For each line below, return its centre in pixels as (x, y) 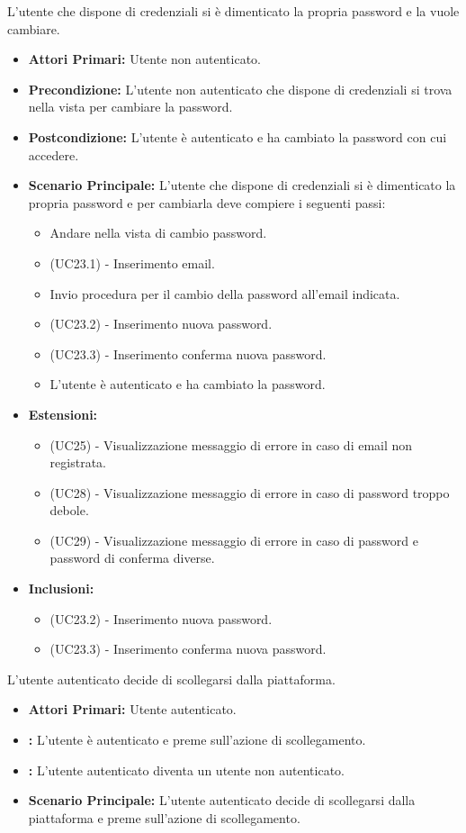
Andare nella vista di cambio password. (158, 233)
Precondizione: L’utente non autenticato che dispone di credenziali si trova (240, 89)
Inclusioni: (61, 589)
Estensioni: (63, 414)
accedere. (54, 154)
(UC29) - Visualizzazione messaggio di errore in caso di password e (234, 540)
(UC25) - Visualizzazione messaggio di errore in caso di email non (231, 444)
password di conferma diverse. (132, 558)
